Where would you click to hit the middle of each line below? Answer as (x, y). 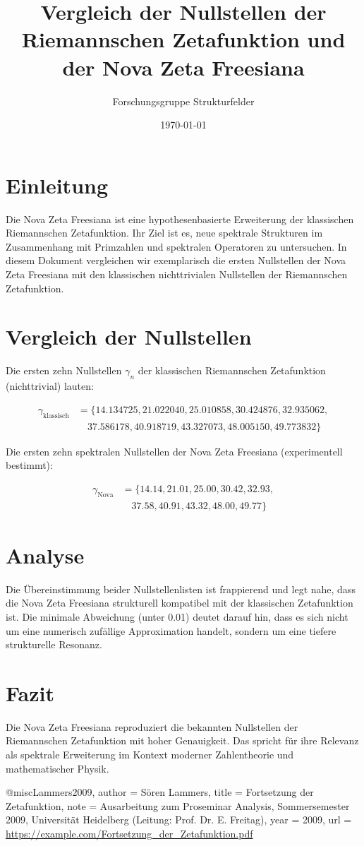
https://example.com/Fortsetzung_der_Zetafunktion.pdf (129, 833)
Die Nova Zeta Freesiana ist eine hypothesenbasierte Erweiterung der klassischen (180, 219)
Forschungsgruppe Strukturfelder (183, 101)
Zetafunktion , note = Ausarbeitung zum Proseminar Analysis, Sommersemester (178, 805)
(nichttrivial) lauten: (50, 386)
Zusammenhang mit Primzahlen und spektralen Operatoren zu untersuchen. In (176, 246)
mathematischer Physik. (57, 768)
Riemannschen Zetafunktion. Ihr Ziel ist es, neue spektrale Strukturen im (164, 233)
